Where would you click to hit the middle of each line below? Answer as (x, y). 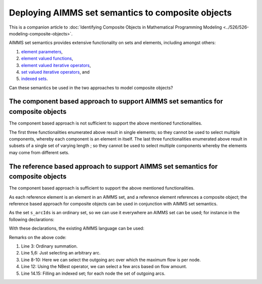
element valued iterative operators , (56, 65)
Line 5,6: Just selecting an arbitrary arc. (61, 253)
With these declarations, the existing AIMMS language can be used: (77, 228)
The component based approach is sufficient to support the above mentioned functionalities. (102, 188)
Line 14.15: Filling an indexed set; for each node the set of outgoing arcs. (93, 273)
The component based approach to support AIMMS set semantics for (116, 102)
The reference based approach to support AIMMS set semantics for (113, 166)
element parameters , (42, 51)
